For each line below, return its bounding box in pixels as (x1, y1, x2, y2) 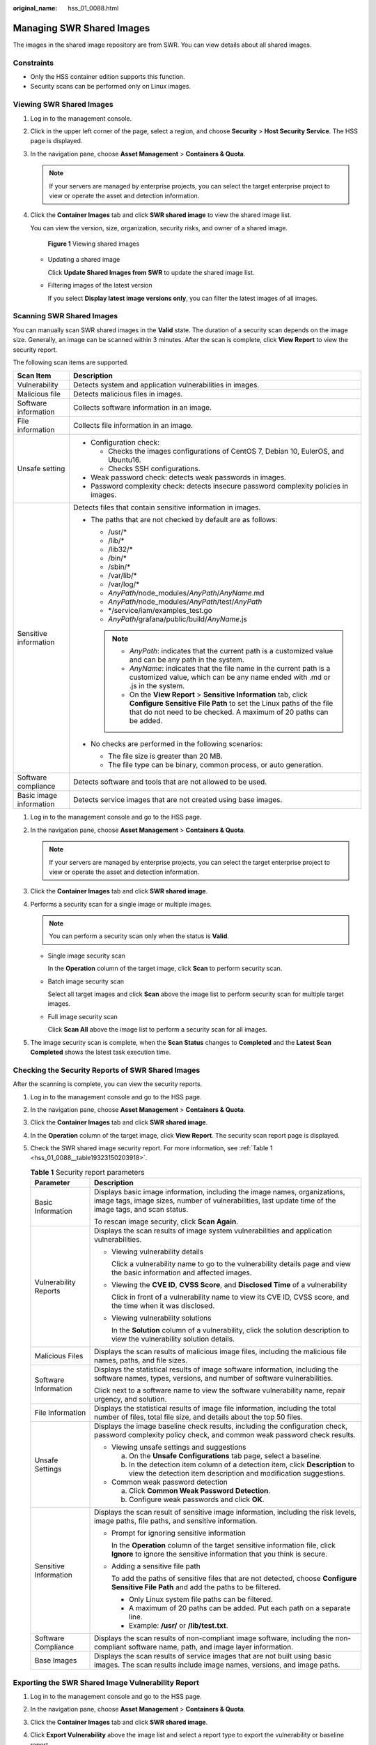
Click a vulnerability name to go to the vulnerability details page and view (111, 1259, 352, 1269)
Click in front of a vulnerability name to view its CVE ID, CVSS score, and (111, 1292, 350, 1302)
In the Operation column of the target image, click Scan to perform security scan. (47, 964, 283, 973)
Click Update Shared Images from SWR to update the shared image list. (47, 268, 255, 276)
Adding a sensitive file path (111, 1561, 201, 1571)
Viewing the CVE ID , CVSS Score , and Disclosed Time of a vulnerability (111, 1280, 347, 1290)
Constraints (13, 58, 54, 68)
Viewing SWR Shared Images (13, 100, 114, 110)
